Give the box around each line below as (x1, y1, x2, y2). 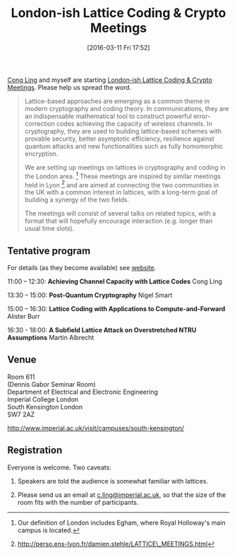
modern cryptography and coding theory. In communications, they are (24, 104, 229, 112)
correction (24, 119, 55, 128)
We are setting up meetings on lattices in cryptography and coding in (24, 163, 226, 171)
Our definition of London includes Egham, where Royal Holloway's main (17, 518, 226, 527)
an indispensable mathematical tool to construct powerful (24, 112, 193, 120)
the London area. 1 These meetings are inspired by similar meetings (24, 170, 221, 180)
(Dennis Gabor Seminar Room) (7, 380, 97, 388)
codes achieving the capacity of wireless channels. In (56, 119, 213, 128)
